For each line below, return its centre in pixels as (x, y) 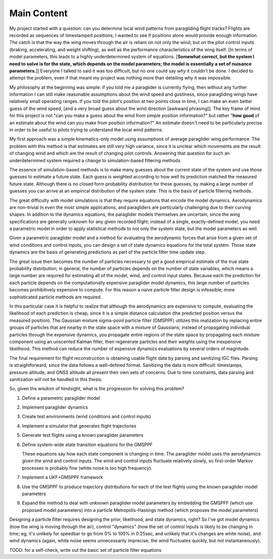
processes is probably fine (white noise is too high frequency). (87, 468)
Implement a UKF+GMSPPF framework (62, 477)
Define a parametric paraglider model (61, 398)
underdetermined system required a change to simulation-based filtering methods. (96, 160)
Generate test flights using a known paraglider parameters (83, 435)
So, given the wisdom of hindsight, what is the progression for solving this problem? (97, 389)
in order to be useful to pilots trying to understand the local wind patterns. (86, 130)
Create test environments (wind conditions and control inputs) (86, 417)
